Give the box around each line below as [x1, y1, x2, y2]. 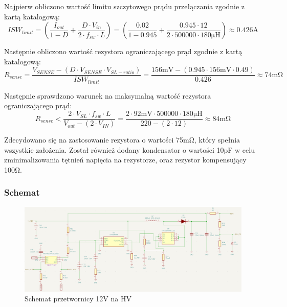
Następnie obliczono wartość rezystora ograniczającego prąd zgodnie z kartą [4, 46, 242, 57]
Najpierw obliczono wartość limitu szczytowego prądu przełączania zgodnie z [4, 1, 245, 11]
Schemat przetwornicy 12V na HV [25, 293, 131, 304]
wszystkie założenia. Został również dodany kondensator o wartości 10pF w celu [4, 144, 255, 155]
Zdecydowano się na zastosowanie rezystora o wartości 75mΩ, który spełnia [4, 134, 240, 145]
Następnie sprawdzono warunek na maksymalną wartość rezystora [4, 90, 211, 101]
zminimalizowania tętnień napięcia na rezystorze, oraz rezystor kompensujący [4, 154, 247, 165]
